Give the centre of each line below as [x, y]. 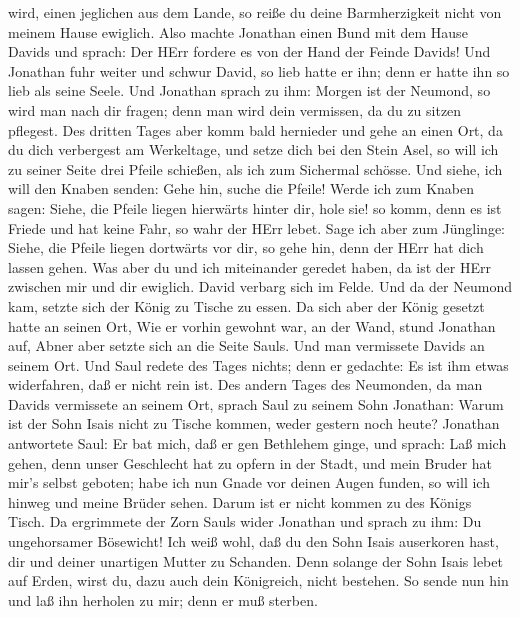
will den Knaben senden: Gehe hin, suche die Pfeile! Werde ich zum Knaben [241, 188]
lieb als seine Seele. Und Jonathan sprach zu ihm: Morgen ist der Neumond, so [249, 90]
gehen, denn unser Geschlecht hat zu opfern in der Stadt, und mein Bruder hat [250, 462]
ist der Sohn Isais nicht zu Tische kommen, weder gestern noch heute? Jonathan [254, 423]
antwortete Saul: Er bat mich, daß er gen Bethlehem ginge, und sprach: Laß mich [257, 443]
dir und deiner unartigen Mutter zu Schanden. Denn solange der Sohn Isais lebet [255, 560]
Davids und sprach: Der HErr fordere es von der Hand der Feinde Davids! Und [249, 51]
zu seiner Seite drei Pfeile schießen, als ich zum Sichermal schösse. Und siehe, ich [255, 168]
